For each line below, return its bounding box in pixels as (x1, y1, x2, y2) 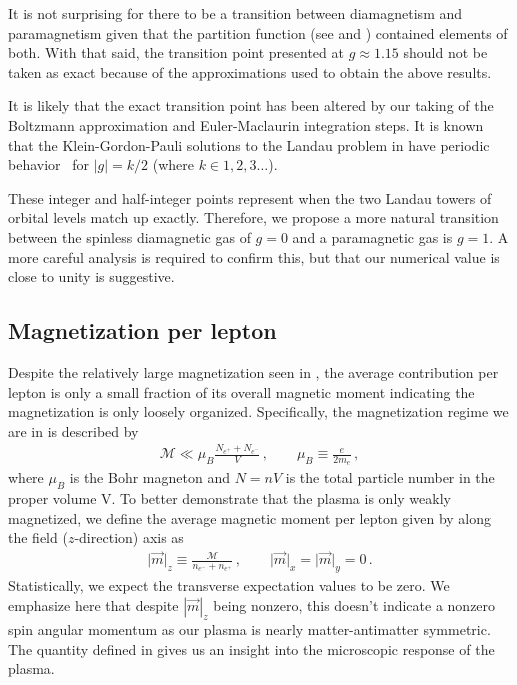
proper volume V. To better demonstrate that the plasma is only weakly (8, 488, 451, 509)
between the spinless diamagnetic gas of (8, 226, 251, 247)
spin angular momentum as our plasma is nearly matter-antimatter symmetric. (8, 619, 491, 640)
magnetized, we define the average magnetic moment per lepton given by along (8, 507, 492, 528)
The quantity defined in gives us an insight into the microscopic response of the (8, 638, 495, 659)
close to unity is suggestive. (8, 266, 175, 287)
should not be (403, 42, 488, 63)
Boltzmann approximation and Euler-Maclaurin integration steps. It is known (8, 114, 484, 135)
